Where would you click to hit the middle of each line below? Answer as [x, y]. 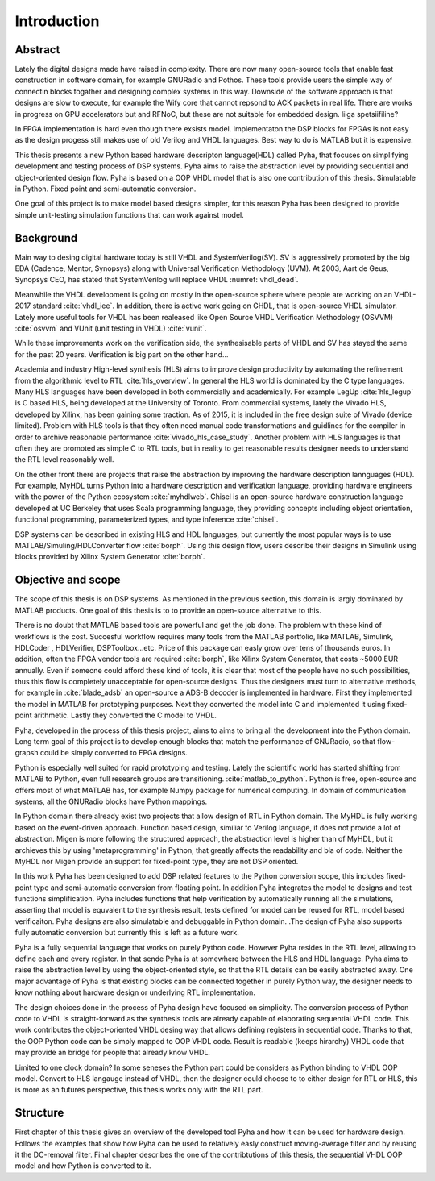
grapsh [27, 753]
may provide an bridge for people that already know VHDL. [113, 1053]
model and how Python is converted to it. [83, 1166]
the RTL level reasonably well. [64, 460]
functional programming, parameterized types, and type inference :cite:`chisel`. [147, 519]
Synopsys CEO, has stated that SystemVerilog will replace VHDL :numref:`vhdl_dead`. [157, 280]
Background [46, 238]
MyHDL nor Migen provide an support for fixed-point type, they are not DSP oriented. [157, 861]
